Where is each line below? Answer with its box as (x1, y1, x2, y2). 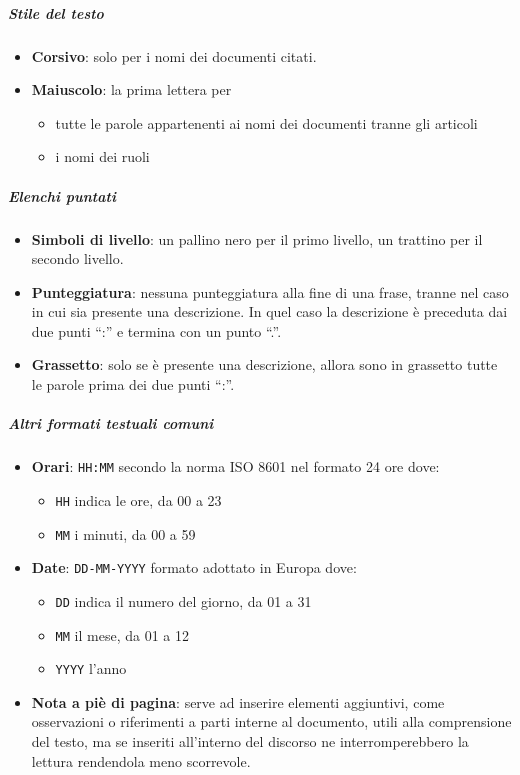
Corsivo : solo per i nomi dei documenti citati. (31, 45, 317, 66)
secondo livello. (31, 248, 124, 269)
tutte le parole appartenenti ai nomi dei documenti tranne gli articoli (55, 112, 478, 133)
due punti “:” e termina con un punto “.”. (31, 320, 282, 341)
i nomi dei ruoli (55, 146, 150, 167)
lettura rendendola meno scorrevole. (31, 750, 251, 771)
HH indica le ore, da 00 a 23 (55, 489, 222, 510)
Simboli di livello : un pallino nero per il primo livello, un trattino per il (31, 228, 483, 249)
